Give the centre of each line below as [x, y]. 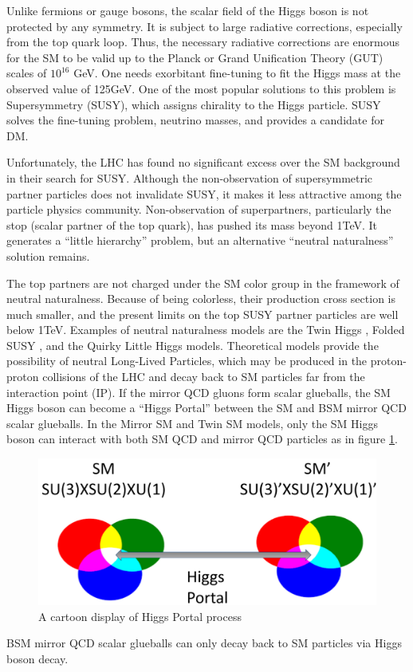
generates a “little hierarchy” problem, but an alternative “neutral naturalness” [200, 240]
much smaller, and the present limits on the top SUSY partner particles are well [203, 314]
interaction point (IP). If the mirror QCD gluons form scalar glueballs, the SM [199, 392]
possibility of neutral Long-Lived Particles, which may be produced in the [187, 361]
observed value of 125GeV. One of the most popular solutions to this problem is [201, 88]
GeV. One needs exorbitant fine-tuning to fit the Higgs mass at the [237, 73]
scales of [27, 73]
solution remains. [48, 255]
